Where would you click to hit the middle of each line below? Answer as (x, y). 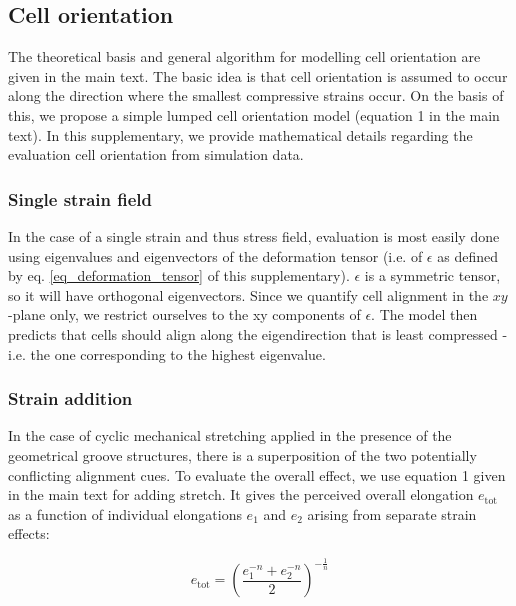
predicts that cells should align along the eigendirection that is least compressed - (258, 333)
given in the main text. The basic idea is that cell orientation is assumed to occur (258, 75)
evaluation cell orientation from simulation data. (156, 154)
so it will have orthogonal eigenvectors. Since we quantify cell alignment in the (248, 294)
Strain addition (70, 398)
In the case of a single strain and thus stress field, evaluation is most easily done (254, 235)
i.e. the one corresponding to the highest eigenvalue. (167, 353)
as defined (467, 255)
